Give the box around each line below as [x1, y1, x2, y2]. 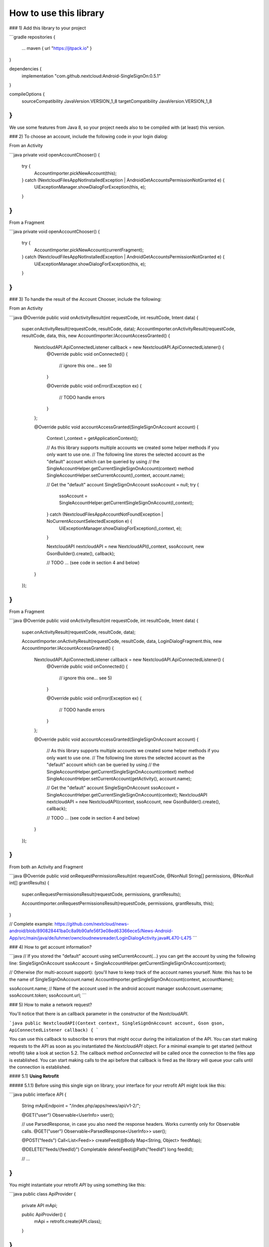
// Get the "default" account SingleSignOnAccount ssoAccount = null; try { [46, 481, 199, 487]
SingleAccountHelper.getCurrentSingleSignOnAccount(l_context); [59, 500, 194, 506]
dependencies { [9, 66, 42, 72]
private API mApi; [21, 1202, 57, 1208]
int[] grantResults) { [9, 880, 50, 886]
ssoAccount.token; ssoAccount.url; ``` [9, 993, 87, 999]
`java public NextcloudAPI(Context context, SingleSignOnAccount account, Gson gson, [9, 1020, 225, 1026]
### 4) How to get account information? [9, 944, 92, 950]
